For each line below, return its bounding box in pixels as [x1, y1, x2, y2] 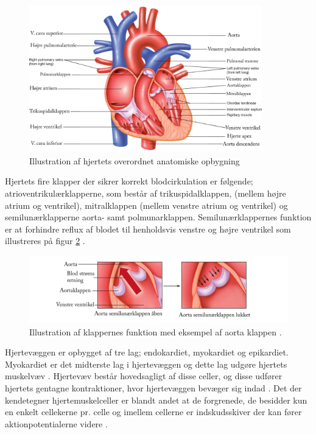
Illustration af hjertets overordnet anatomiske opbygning [29, 154, 240, 167]
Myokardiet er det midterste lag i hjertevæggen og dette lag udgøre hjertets [5, 357, 287, 370]
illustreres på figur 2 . [5, 234, 85, 247]
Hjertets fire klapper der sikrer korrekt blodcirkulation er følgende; [5, 175, 253, 187]
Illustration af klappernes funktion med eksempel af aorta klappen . [29, 325, 282, 338]
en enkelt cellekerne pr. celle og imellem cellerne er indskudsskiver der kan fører [5, 405, 302, 418]
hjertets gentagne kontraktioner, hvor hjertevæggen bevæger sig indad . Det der [5, 381, 302, 394]
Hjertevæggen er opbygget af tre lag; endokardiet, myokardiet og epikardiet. [5, 346, 289, 359]
